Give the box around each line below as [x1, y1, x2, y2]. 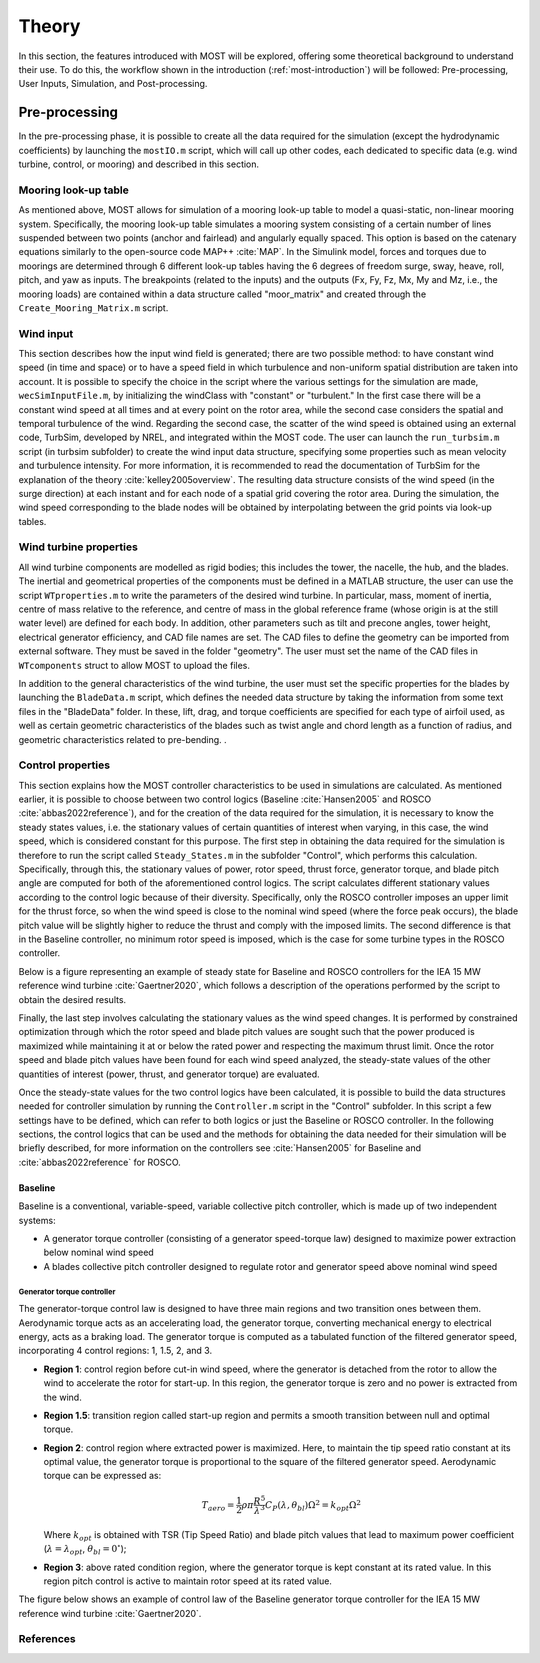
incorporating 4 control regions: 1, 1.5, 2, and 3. [18, 1345, 213, 1357]
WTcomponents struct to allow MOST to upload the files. [18, 659, 250, 671]
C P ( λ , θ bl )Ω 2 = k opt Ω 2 [265, 1498, 362, 1513]
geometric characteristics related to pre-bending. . [18, 733, 227, 745]
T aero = [201, 1499, 235, 1513]
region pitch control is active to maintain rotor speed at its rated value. [43, 1575, 332, 1587]
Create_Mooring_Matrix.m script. [18, 301, 169, 314]
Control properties [18, 758, 110, 772]
